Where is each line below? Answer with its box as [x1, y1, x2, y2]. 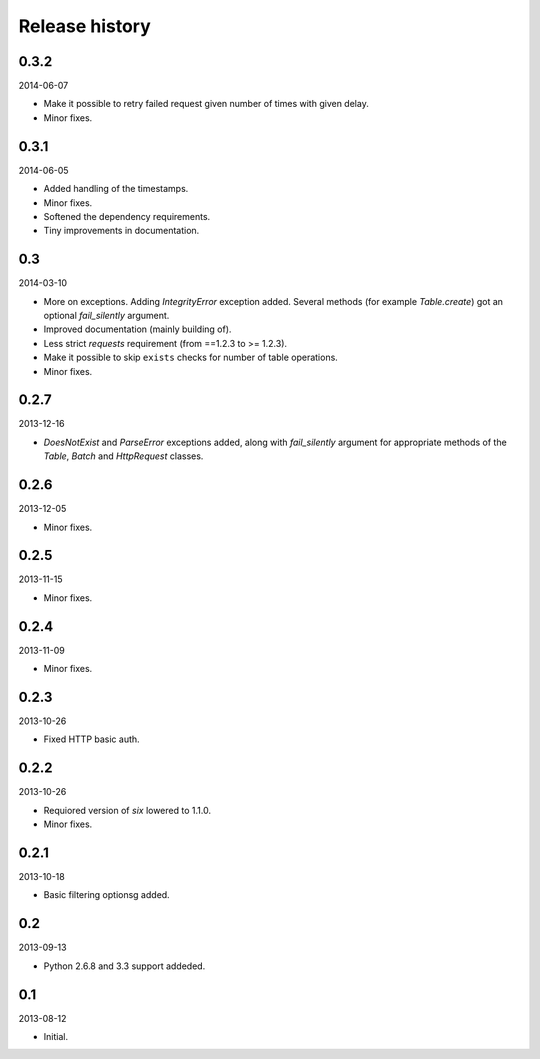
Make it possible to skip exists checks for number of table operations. [43, 351, 339, 364]
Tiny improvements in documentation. [43, 225, 200, 237]
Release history [18, 15, 152, 37]
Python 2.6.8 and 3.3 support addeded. [43, 960, 206, 972]
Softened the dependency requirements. [43, 210, 211, 222]
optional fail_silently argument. [43, 310, 170, 321]
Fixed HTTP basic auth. [43, 733, 140, 745]
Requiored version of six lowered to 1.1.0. [43, 804, 212, 816]
